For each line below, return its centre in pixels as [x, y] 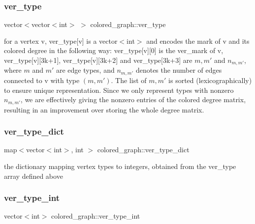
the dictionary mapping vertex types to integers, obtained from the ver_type [120, 166]
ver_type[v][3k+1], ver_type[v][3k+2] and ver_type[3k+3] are [98, 60]
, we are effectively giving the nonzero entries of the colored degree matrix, [133, 99]
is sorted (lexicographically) [210, 80]
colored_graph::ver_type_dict [143, 150]
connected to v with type [42, 80]
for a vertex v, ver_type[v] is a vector [61, 41]
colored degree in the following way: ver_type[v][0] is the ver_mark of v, [114, 50]
